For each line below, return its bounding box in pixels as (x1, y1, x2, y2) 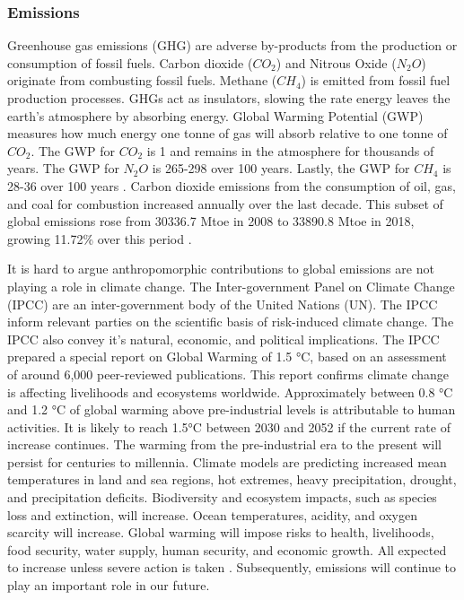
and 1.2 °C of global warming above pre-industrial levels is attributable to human (7, 400, 456, 419)
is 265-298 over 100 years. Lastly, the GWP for (152, 159, 410, 178)
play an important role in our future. (7, 576, 210, 595)
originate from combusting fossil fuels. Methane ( (7, 71, 277, 90)
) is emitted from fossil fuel (301, 71, 451, 90)
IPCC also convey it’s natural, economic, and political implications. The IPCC (7, 329, 440, 348)
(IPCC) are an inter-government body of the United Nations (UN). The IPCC (7, 294, 438, 313)
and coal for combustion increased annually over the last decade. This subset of (7, 194, 443, 213)
